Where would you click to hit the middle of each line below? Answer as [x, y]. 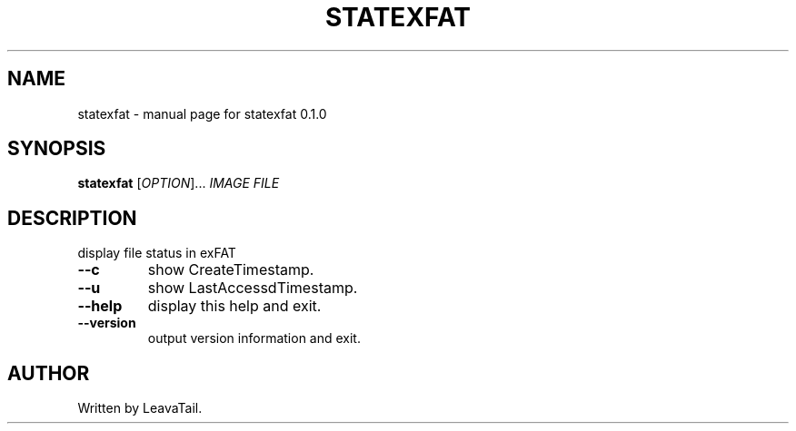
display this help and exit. [234, 306]
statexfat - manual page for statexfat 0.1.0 [202, 113]
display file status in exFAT [157, 253]
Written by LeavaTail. [140, 408]
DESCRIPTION [72, 218]
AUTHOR [49, 373]
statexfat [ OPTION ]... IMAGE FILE [179, 183]
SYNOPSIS [57, 149]
